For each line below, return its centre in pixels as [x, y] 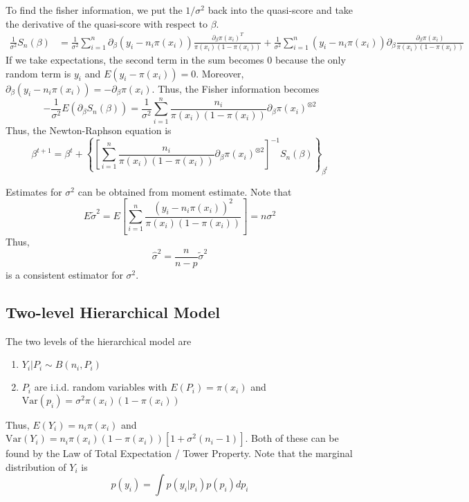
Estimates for [34, 191]
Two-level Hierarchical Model [113, 312]
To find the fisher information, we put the [94, 10]
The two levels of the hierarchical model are [99, 341]
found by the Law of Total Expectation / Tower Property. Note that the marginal [179, 453]
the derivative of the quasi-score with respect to [107, 23]
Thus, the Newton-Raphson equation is [89, 130]
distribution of [36, 466]
